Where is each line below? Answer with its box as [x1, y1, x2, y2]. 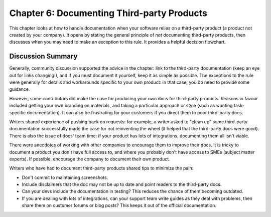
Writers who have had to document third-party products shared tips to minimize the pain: [9, 165, 194, 171]
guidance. [9, 86, 30, 92]
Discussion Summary [9, 52, 78, 61]
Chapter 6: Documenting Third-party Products [9, 8, 208, 19]
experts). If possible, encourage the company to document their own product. [9, 156, 170, 162]
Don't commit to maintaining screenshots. [22, 174, 108, 180]
